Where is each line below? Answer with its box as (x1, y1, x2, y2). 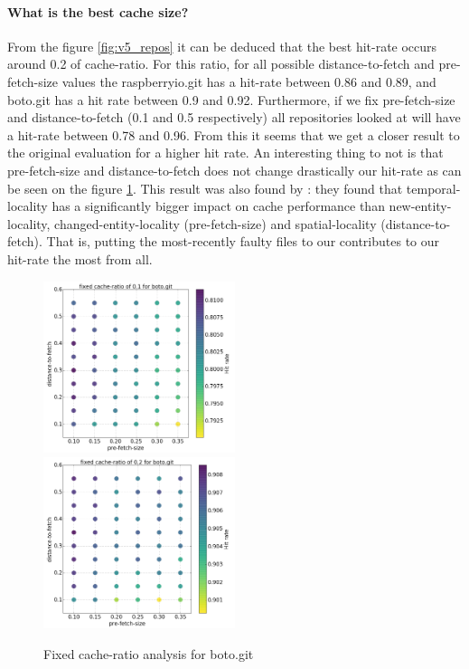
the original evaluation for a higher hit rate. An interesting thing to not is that (7, 143, 444, 162)
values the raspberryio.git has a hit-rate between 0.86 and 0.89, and (61, 72, 436, 91)
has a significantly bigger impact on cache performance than (52, 196, 385, 215)
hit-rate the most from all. (7, 249, 153, 268)
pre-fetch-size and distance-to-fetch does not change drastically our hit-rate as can (7, 160, 462, 179)
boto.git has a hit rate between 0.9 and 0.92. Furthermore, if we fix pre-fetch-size (7, 90, 455, 109)
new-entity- (389, 196, 452, 215)
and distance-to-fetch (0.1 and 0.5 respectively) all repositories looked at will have (7, 108, 461, 127)
